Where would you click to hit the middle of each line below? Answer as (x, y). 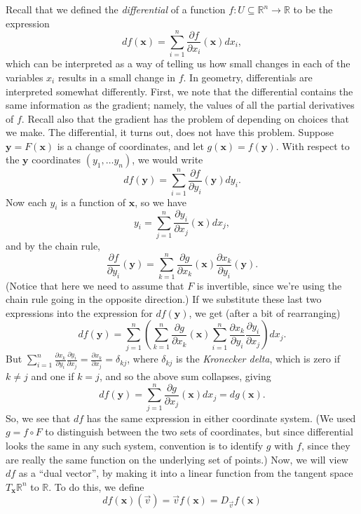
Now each (26, 202)
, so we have (161, 202)
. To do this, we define (96, 486)
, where (143, 359)
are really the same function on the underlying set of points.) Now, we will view (177, 459)
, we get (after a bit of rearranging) (265, 312)
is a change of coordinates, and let (130, 146)
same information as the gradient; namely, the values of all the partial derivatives (180, 105)
